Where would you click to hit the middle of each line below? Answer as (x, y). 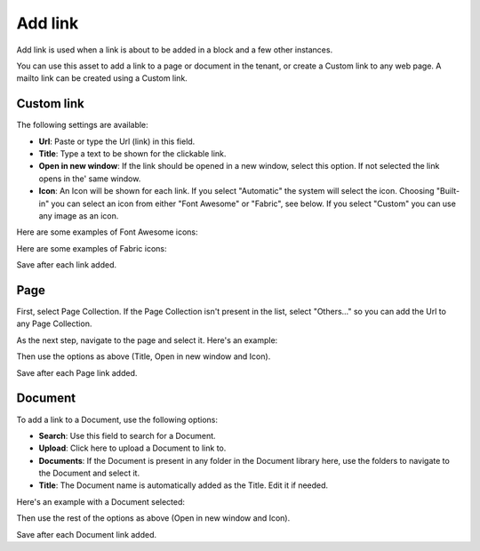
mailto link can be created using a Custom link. (102, 78)
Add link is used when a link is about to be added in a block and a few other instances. (175, 50)
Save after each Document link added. (87, 534)
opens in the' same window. (90, 179)
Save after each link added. (67, 265)
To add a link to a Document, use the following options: (117, 419)
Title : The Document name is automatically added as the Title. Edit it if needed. (184, 485)
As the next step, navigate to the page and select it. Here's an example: (147, 340)
